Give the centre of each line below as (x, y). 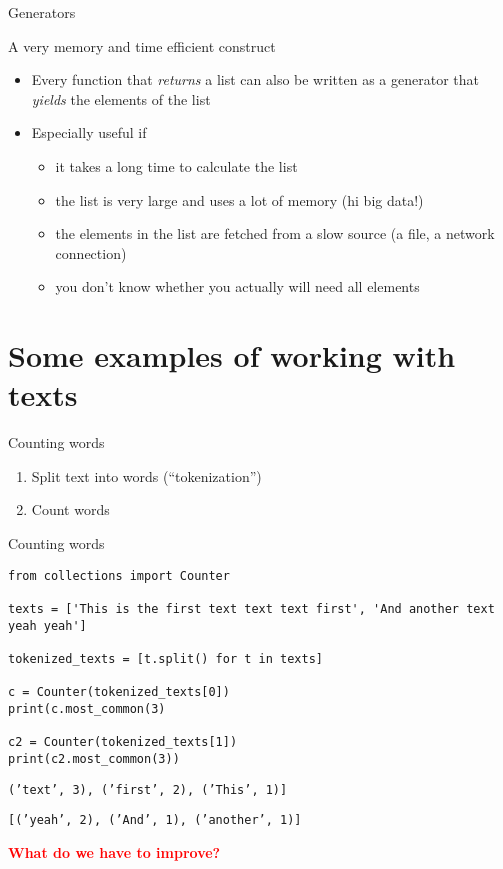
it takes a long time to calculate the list (176, 165)
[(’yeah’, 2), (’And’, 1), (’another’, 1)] (155, 820)
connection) (91, 252)
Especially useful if (89, 132)
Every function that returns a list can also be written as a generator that (255, 79)
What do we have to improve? (114, 851)
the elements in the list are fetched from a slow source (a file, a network (275, 233)
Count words (70, 509)
